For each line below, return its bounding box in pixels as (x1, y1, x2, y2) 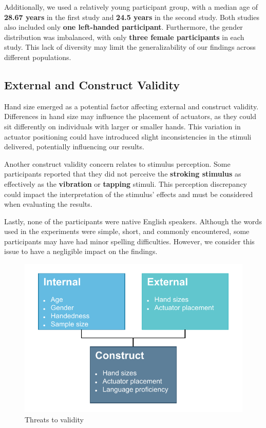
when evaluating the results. (4, 199, 92, 209)
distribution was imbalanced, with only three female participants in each (4, 31, 244, 42)
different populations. (4, 51, 71, 62)
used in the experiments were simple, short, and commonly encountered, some (4, 226, 250, 237)
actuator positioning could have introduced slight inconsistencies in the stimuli (4, 131, 252, 142)
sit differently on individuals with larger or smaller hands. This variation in (4, 121, 241, 131)
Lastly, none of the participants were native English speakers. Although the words (4, 216, 262, 226)
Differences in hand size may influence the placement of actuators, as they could (4, 111, 256, 122)
